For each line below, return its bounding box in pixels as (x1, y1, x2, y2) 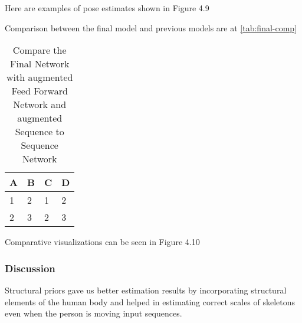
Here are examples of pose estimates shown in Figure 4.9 (5, 2, 209, 14)
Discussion (5, 260, 55, 275)
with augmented (6, 70, 73, 84)
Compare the (12, 43, 67, 57)
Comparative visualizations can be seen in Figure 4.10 (5, 236, 200, 248)
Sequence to (15, 125, 64, 139)
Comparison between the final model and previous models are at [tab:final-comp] (5, 21, 297, 34)
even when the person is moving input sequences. (5, 307, 182, 319)
